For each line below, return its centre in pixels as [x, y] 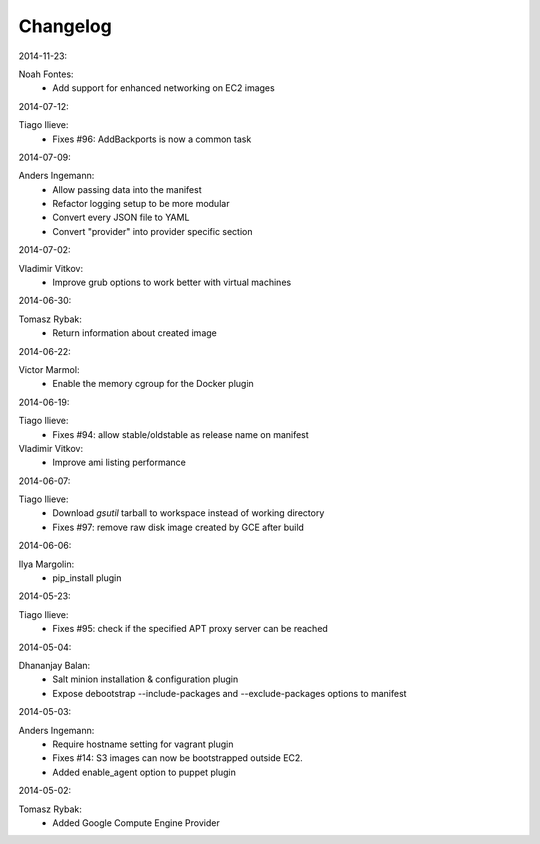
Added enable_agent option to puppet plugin [144, 772]
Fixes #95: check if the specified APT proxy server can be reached [190, 629]
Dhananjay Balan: [54, 665]
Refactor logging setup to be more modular [141, 204]
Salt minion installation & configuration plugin [145, 679]
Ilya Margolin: [46, 564]
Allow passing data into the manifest [127, 189]
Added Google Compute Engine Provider [136, 822]
